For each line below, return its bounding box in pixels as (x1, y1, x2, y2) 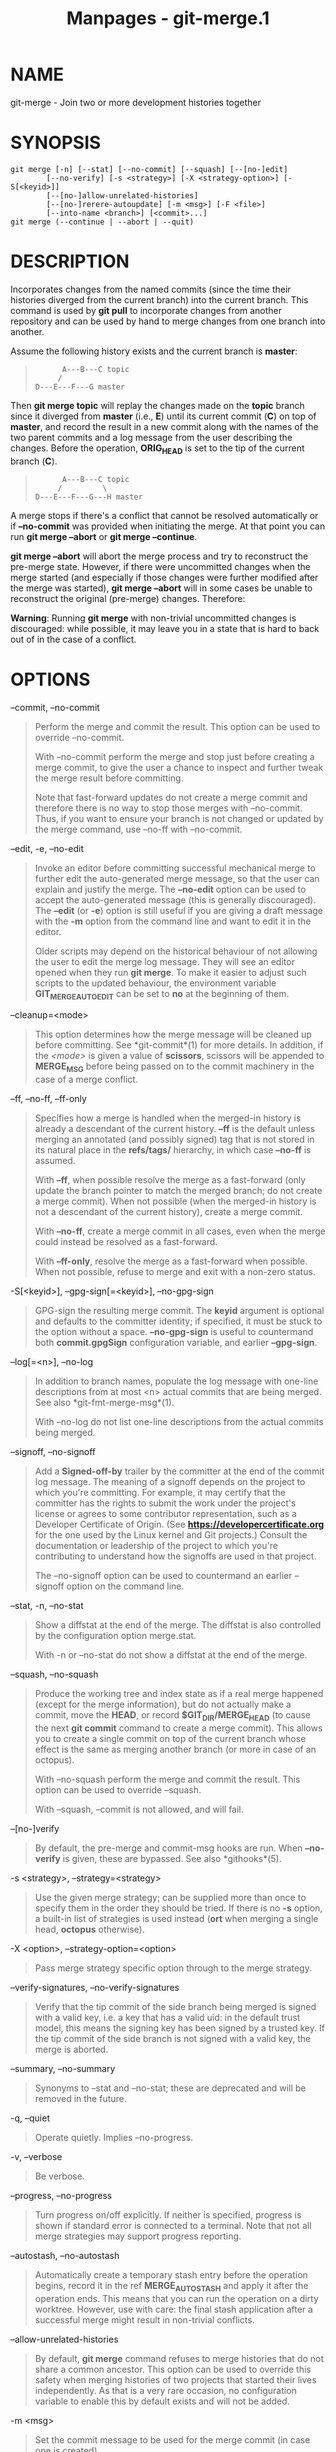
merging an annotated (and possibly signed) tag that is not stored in (34, 1133, 315, 1146)
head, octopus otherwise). (34, 1923, 145, 1935)
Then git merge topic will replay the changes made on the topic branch (10, 399, 305, 411)
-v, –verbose (10, 2150, 63, 2162)
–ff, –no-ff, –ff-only (10, 1093, 87, 1105)
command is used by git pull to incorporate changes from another (10, 304, 282, 316)
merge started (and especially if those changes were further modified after (10, 571, 319, 583)
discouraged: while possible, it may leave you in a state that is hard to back (10, 622, 320, 634)
